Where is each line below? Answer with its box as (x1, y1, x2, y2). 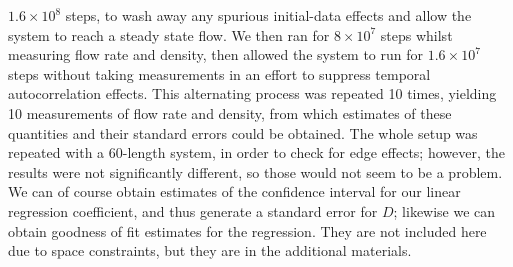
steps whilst (380, 24, 453, 45)
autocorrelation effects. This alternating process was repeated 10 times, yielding (8, 83, 497, 104)
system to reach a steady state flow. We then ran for (8, 24, 330, 45)
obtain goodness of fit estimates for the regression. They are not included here (8, 220, 487, 241)
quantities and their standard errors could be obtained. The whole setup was (8, 122, 478, 143)
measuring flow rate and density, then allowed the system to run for (8, 44, 424, 65)
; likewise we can (393, 200, 496, 221)
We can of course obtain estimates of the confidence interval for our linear (8, 181, 461, 202)
